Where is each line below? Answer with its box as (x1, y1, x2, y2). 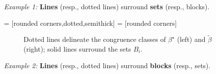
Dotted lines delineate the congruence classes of (24, 34, 166, 44)
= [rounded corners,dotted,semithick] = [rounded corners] (4, 18, 177, 28)
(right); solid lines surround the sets (24, 44, 131, 54)
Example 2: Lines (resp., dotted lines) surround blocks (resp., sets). (4, 60, 211, 70)
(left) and (177, 34, 206, 44)
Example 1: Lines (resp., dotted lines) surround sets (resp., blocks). (4, 1, 210, 11)
